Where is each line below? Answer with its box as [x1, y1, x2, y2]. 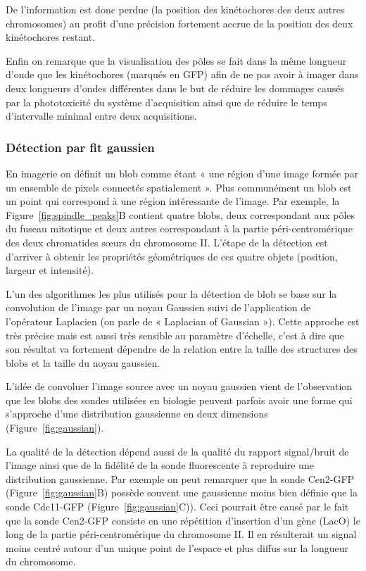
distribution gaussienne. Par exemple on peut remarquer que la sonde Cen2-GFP [6, 471, 355, 486]
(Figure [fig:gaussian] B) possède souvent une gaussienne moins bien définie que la [6, 485, 358, 500]
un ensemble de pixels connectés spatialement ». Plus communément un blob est [6, 180, 352, 194]
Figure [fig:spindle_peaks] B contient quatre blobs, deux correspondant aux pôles [6, 207, 355, 222]
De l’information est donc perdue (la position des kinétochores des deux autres [6, 2, 345, 16]
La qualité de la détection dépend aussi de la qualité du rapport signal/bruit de [6, 444, 349, 458]
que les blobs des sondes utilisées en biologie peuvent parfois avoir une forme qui [6, 392, 353, 407]
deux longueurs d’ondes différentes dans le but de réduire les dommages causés [6, 80, 345, 95]
